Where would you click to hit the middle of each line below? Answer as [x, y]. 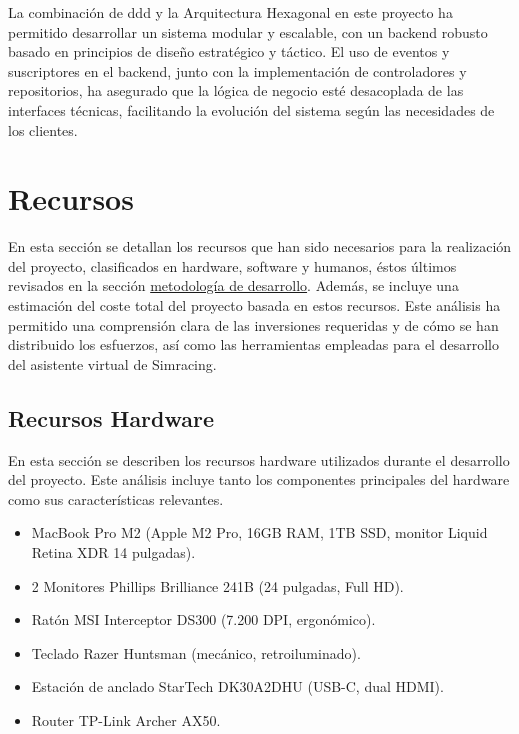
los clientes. [43, 129]
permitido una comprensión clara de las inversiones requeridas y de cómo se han [253, 324]
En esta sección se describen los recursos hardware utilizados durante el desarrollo [259, 459]
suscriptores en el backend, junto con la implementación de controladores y [237, 70]
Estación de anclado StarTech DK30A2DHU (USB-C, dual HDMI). [237, 686]
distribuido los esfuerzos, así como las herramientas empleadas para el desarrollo [253, 344]
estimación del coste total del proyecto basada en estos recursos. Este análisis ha [254, 305]
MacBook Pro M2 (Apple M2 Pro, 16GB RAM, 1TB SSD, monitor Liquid [259, 532]
